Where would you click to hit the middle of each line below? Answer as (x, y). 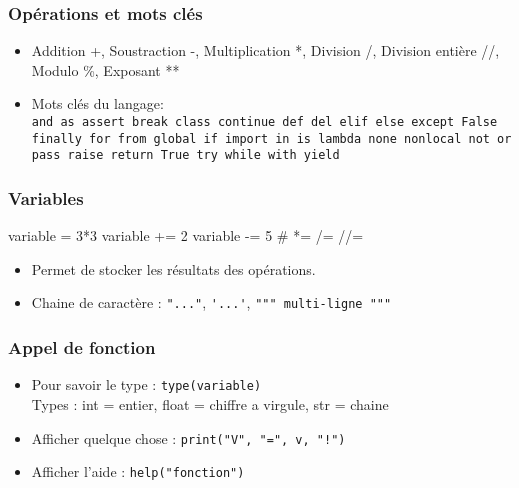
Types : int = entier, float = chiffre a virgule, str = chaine (210, 403)
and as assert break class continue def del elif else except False (264, 122)
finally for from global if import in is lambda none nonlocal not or (271, 138)
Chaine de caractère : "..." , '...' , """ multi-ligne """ (211, 302)
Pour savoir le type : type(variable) (146, 384)
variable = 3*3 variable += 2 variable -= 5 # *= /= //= (186, 235)
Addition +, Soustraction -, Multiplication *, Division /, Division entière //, (265, 50)
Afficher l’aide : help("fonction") (138, 471)
